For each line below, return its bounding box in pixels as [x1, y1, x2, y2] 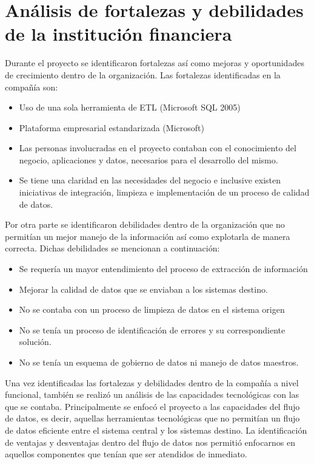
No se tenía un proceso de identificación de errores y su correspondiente [19, 323, 286, 336]
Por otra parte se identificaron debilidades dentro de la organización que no [5, 218, 285, 231]
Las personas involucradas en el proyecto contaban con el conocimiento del [19, 142, 296, 154]
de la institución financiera [5, 21, 232, 46]
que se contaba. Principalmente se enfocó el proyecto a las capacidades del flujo [5, 400, 300, 412]
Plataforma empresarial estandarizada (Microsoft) [19, 121, 204, 134]
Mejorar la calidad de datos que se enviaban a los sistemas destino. [19, 282, 268, 295]
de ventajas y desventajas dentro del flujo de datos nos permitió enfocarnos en [5, 435, 295, 448]
